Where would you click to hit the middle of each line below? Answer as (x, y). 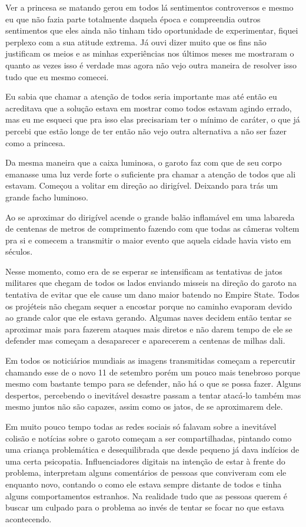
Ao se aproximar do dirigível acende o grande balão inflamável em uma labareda (150, 217)
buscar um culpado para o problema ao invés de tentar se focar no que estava (145, 507)
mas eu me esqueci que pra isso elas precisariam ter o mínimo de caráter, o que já (153, 119)
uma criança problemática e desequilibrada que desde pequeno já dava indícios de (152, 449)
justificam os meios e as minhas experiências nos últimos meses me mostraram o (150, 53)
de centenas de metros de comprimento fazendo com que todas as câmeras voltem (152, 228)
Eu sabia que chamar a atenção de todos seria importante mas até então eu (141, 96)
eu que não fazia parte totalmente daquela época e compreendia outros (133, 19)
